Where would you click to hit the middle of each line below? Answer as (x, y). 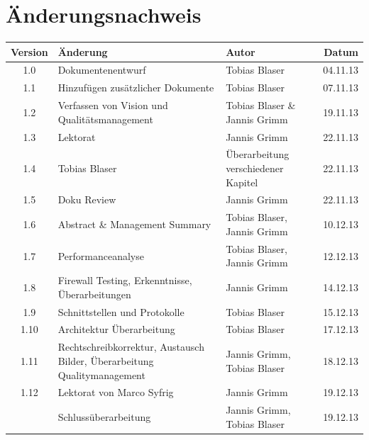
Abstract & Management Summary (134, 224)
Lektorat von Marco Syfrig (116, 392)
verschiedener (255, 168)
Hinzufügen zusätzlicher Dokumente (136, 88)
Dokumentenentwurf (102, 70)
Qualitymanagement (101, 374)
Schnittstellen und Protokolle (121, 311)
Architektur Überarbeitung (116, 329)
